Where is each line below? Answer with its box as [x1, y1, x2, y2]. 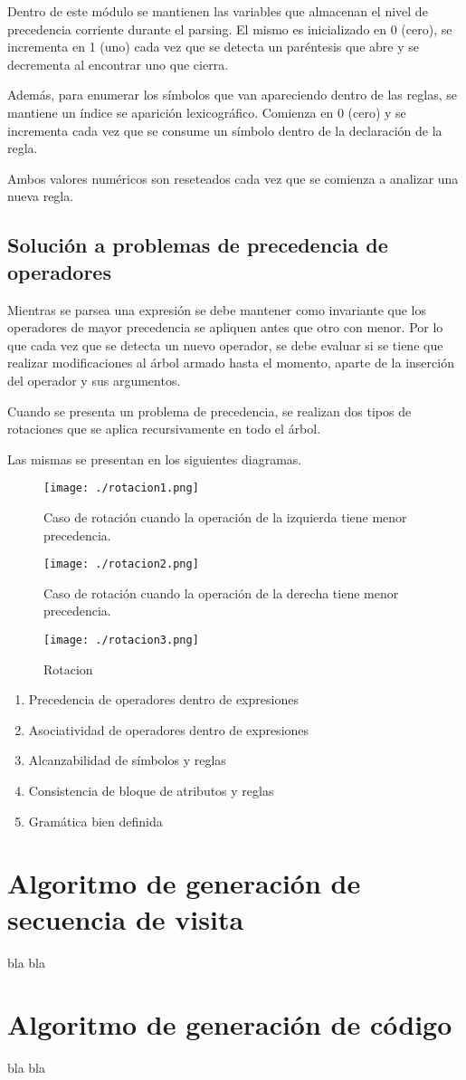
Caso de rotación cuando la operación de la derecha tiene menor [43, 583, 399, 602]
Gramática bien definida [28, 811, 163, 830]
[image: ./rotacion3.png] [43, 633, 199, 646]
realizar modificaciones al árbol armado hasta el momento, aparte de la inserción [7, 353, 454, 372]
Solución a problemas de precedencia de [7, 231, 388, 259]
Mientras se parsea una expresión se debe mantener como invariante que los [7, 300, 426, 319]
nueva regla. [7, 186, 74, 205]
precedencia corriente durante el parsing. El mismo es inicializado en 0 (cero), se [7, 19, 452, 38]
